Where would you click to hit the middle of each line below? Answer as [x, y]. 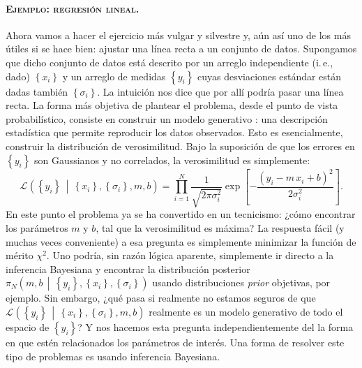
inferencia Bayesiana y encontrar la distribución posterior [128, 268]
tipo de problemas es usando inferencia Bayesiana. [113, 356]
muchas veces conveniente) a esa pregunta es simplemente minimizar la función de [181, 241]
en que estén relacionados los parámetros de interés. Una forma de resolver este [175, 343]
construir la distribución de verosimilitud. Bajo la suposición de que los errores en [180, 146]
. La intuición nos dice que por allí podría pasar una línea [220, 91]
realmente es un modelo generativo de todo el [246, 312]
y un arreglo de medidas [114, 76]
